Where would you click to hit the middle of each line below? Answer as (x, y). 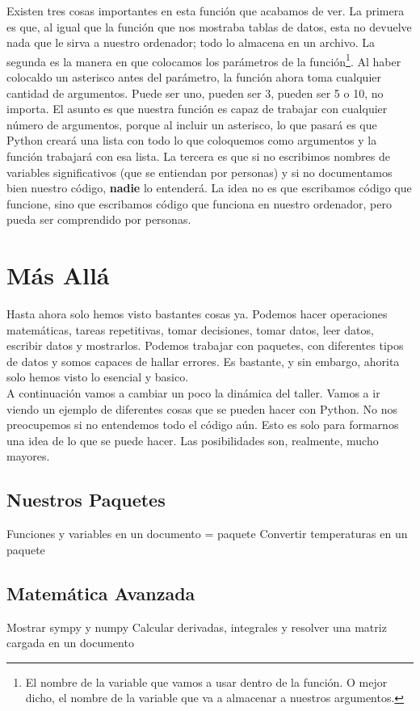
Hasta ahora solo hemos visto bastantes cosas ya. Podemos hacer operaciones (197, 314)
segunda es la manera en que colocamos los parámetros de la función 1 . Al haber (204, 60)
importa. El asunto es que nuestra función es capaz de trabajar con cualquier (197, 109)
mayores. (28, 456)
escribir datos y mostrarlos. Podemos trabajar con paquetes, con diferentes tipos (205, 345)
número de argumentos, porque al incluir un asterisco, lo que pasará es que (192, 124)
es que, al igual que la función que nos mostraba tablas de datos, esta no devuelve (209, 26)
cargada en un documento (70, 643)
